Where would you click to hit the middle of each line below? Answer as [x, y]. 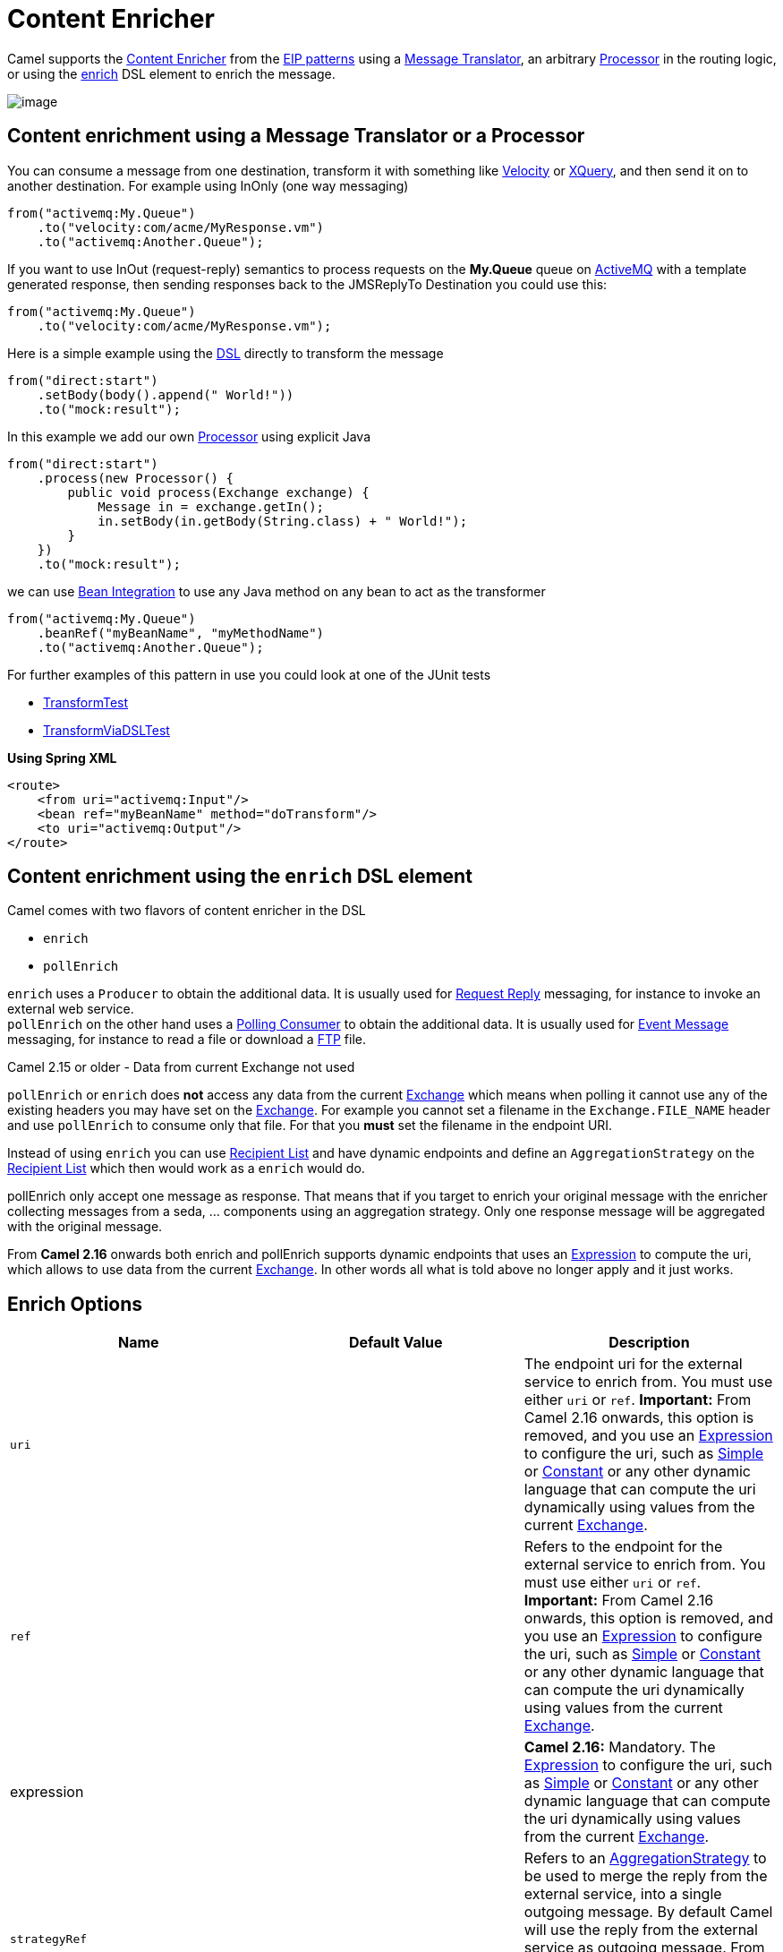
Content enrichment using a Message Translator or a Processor [296, 136]
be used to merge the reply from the [646, 1876]
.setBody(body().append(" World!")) [166, 394]
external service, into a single [623, 1894]
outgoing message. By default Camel [648, 1912]
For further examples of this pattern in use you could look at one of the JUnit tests [249, 674]
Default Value [396, 1343]
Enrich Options [75, 1304]
